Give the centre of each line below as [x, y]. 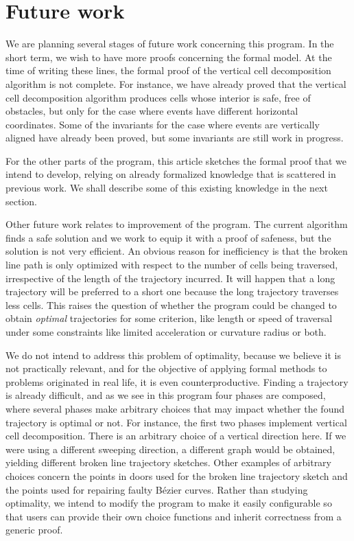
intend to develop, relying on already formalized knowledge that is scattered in [171, 174]
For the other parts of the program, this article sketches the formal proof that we [176, 160]
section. [21, 201]
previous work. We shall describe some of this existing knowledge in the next [167, 188]
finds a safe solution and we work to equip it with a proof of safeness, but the [168, 237]
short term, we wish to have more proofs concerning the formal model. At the [169, 57]
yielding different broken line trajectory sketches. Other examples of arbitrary [169, 462]
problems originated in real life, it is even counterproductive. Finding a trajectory [177, 381]
